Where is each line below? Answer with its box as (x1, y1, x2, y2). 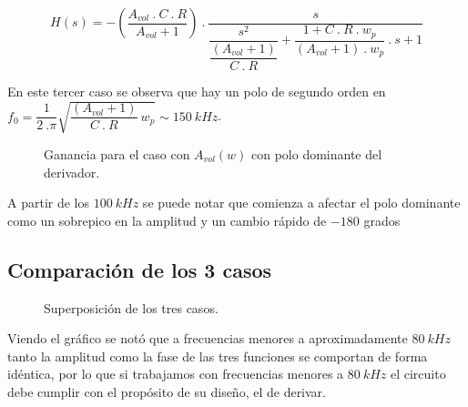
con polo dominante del (250, 144, 382, 163)
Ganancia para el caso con (44, 144, 190, 163)
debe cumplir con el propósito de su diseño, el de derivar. (7, 382, 326, 401)
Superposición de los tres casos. (44, 298, 219, 317)
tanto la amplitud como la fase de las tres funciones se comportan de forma (7, 346, 428, 365)
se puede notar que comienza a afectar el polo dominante (142, 193, 461, 212)
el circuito (390, 364, 446, 383)
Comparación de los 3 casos (7, 255, 272, 283)
